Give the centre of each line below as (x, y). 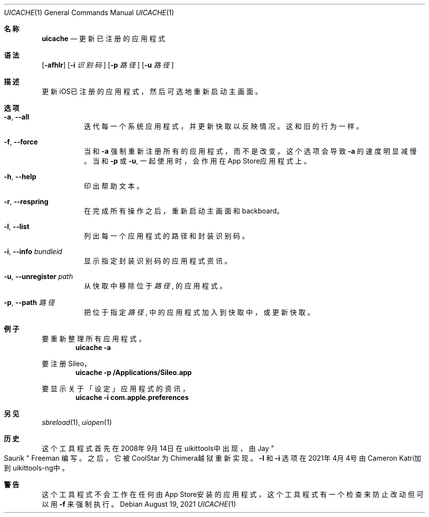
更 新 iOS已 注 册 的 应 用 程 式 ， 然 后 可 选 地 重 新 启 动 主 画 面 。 (152, 91)
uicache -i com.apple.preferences (132, 397)
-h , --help (20, 176)
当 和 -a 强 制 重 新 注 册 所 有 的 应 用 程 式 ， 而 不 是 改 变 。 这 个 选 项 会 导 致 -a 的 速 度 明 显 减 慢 (250, 151)
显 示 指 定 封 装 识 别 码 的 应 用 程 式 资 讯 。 (158, 261)
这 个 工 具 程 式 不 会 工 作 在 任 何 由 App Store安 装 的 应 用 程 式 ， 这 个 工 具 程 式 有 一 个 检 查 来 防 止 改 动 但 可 (233, 494)
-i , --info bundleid (33, 251)
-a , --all (17, 117)
